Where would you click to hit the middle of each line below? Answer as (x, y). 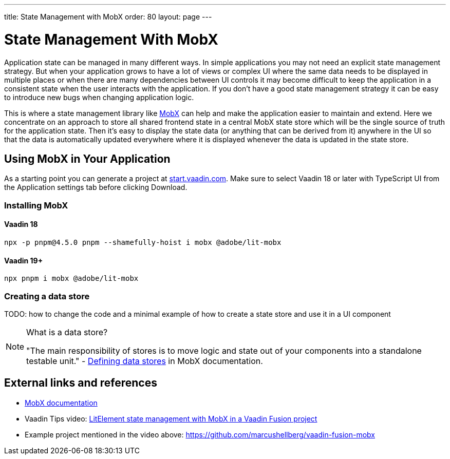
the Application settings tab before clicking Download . (96, 187)
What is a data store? (67, 332)
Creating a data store (47, 296)
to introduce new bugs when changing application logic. (99, 97)
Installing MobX (36, 205)
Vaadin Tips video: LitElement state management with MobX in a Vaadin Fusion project (171, 418)
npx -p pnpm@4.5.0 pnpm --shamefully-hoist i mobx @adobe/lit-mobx (143, 242)
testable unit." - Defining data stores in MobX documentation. (145, 361)
